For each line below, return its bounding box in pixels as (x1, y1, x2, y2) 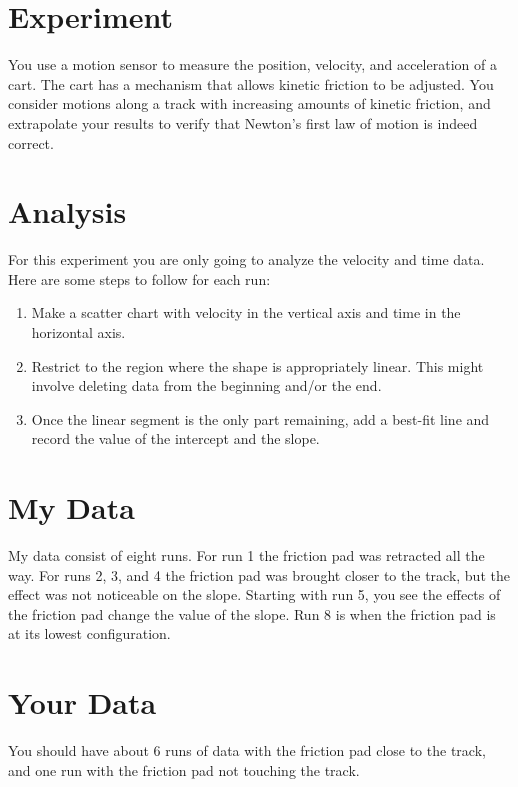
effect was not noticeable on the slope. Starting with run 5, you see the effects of (8, 584, 501, 605)
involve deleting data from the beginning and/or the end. (31, 375, 382, 396)
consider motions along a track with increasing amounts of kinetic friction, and (8, 93, 491, 114)
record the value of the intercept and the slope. (31, 428, 320, 449)
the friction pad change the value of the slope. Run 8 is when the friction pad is (8, 603, 496, 624)
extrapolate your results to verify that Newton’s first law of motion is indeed (8, 112, 478, 133)
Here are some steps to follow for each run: (8, 268, 271, 289)
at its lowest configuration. (8, 623, 171, 644)
